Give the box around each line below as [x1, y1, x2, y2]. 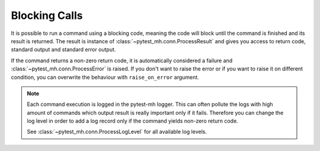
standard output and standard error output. [11, 46, 116, 53]
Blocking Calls [11, 9, 83, 22]
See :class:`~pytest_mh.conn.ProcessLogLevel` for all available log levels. [27, 128, 207, 136]
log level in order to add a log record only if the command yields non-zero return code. [27, 117, 238, 124]
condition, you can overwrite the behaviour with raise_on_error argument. [11, 73, 200, 81]
